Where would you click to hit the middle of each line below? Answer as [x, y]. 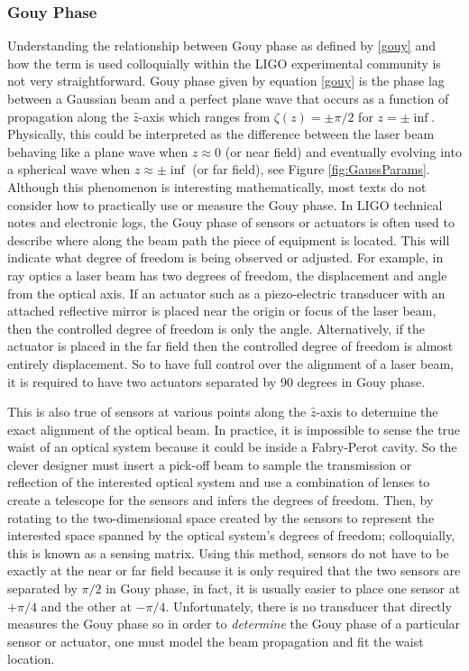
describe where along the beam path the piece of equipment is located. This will [229, 239]
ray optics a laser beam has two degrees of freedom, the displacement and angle [227, 275]
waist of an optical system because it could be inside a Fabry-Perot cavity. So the [232, 447]
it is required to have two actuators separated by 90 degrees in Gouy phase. [216, 381]
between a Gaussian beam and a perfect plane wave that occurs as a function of [228, 98]
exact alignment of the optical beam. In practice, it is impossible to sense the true [234, 429]
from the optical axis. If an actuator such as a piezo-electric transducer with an [226, 293]
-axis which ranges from [204, 116]
